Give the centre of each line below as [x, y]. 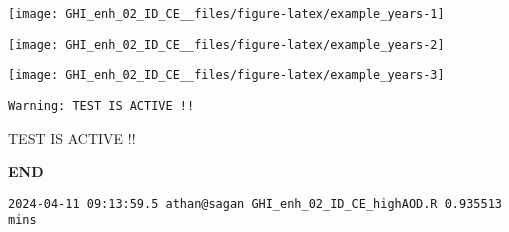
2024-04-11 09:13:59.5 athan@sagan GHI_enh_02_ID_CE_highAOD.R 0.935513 [255, 203]
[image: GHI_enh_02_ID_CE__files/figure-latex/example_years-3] [226, 75]
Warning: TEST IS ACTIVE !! [101, 105]
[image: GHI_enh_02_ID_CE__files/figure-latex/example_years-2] [226, 44]
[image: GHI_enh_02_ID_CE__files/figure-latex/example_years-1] [226, 14]
